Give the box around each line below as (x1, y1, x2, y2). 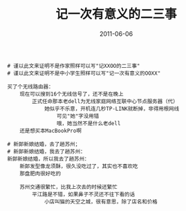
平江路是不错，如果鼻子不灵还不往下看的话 (32, 191, 136, 198)
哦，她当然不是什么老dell (56, 120, 121, 127)
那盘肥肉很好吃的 (19, 170, 61, 177)
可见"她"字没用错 (56, 112, 100, 120)
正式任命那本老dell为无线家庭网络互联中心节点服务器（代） (32, 98, 178, 104)
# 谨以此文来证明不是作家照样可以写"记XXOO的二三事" (7, 62, 140, 69)
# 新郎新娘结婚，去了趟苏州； (7, 140, 81, 147)
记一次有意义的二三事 (55, 6, 177, 22)
